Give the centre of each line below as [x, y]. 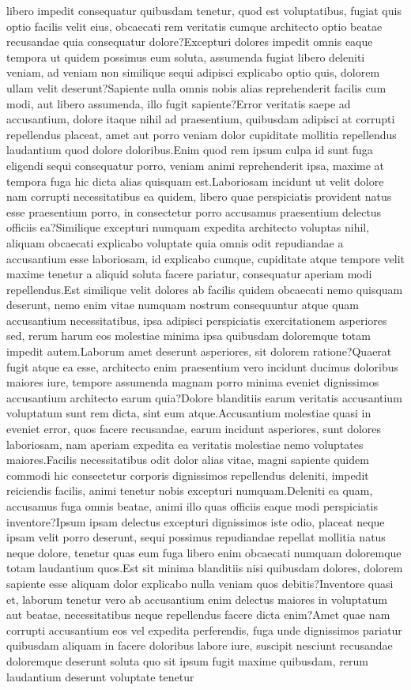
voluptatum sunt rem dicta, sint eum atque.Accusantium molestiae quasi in [189, 413]
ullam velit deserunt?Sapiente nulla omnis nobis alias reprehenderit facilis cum [196, 87]
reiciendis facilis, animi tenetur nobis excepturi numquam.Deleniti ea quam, [190, 490]
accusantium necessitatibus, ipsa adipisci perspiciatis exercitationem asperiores [197, 320]
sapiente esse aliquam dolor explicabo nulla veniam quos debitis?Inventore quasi [200, 583]
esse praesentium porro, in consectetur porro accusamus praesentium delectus [194, 211]
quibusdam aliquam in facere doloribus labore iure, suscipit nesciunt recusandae [200, 645]
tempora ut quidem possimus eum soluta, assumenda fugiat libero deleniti [186, 57]
